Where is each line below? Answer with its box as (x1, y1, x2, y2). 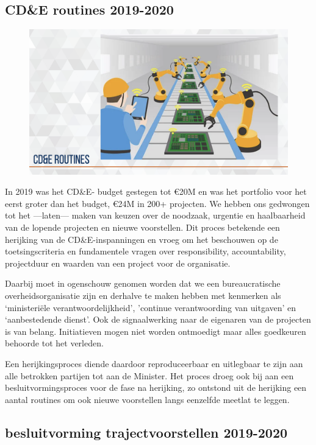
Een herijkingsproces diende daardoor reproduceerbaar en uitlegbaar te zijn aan (5, 357, 303, 370)
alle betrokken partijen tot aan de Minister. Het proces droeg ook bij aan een (5, 369, 294, 382)
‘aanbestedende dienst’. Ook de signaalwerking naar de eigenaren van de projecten (5, 313, 311, 326)
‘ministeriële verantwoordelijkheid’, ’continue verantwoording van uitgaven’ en (5, 301, 296, 314)
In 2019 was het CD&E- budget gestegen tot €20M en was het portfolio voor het (5, 185, 307, 198)
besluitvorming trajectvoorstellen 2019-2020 (5, 422, 288, 441)
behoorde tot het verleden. (5, 337, 104, 349)
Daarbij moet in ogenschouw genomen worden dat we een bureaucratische (5, 277, 281, 290)
